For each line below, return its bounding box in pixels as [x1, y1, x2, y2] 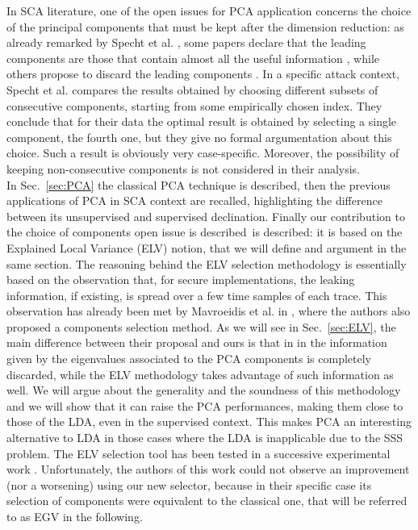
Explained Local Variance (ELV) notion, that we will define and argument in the [6, 239, 407, 256]
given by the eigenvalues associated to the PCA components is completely [6, 350, 372, 367]
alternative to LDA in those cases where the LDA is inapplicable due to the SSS [6, 429, 403, 446]
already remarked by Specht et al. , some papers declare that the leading [6, 34, 366, 51]
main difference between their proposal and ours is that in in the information [6, 334, 387, 351]
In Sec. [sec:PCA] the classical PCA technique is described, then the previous [6, 176, 391, 193]
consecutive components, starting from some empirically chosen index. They [6, 97, 382, 114]
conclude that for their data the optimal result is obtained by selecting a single [6, 113, 397, 130]
